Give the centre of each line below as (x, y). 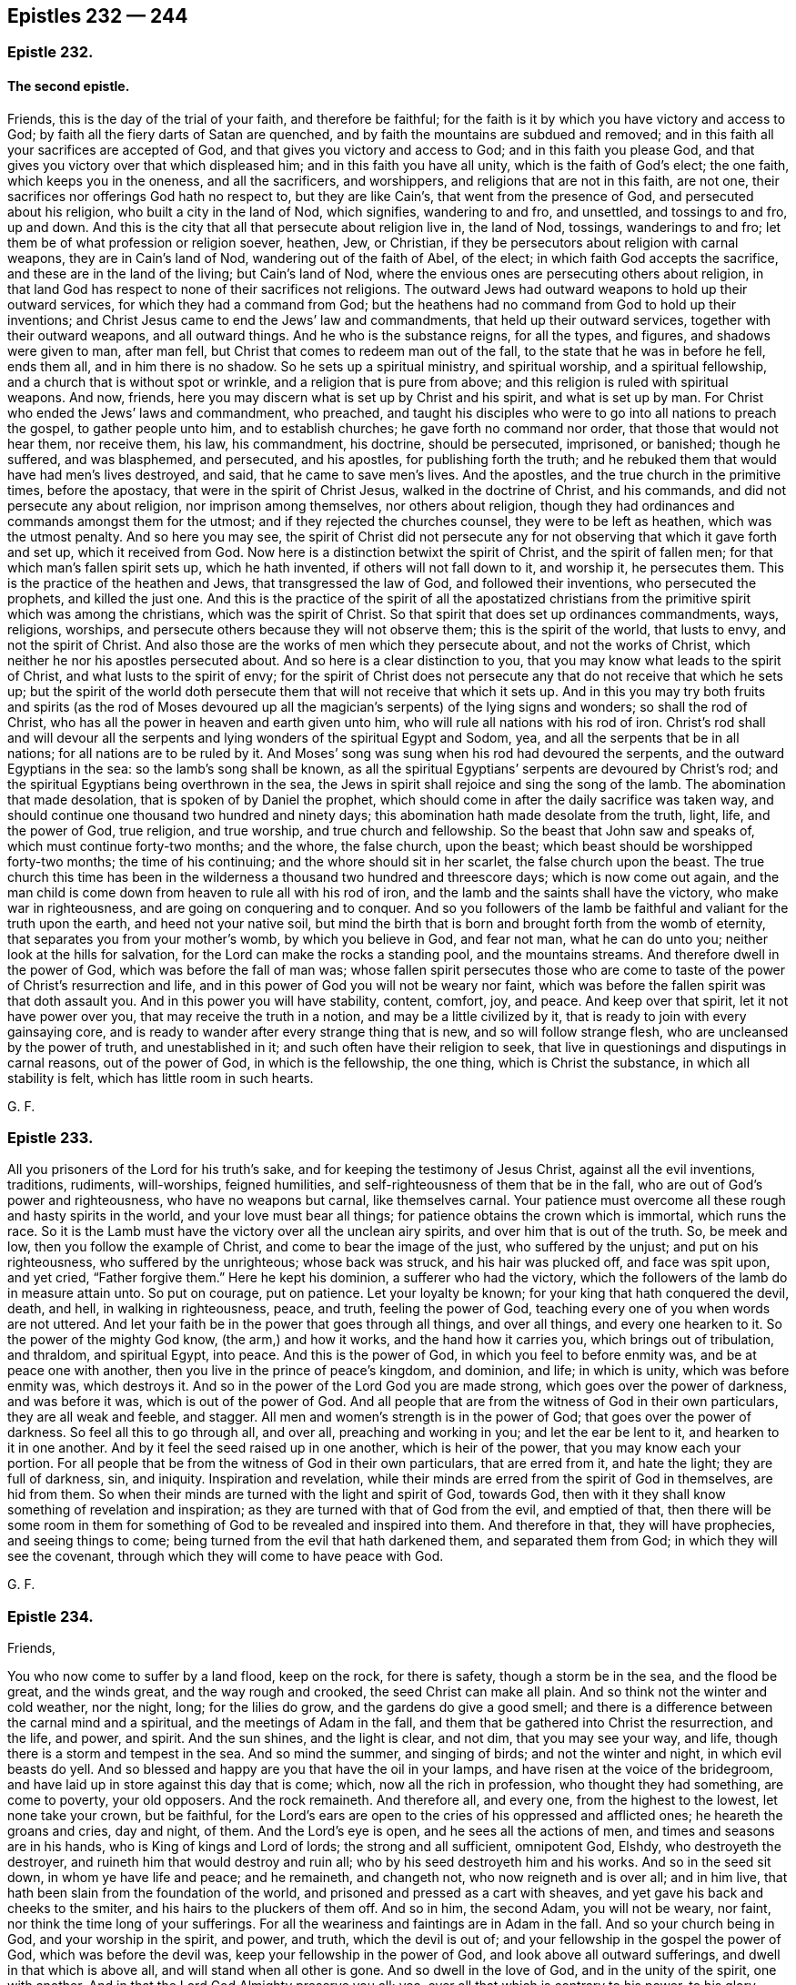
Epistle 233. (50, 1138)
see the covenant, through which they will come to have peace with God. (226, 1556)
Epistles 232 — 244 (98, 16)
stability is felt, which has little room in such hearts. (161, 1078)
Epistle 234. (50, 1616)
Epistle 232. (50, 52)
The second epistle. (69, 86)
